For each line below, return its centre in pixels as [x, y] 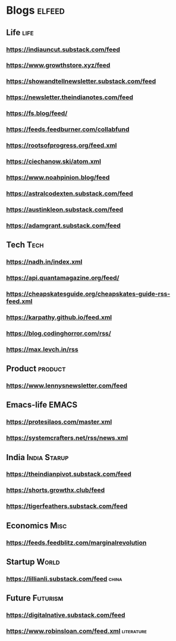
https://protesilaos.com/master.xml [59, 422]
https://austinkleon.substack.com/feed [65, 209]
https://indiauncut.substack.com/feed [63, 50]
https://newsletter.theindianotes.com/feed [70, 97]
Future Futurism [35, 598]
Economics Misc [37, 526]
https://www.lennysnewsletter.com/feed [67, 386]
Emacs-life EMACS [42, 405]
